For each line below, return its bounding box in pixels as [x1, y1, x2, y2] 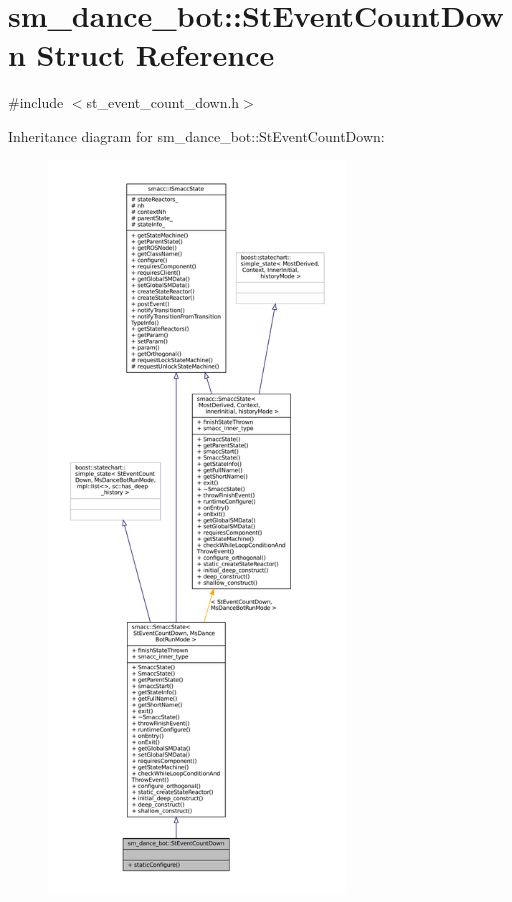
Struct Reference [36, 34, 275, 75]
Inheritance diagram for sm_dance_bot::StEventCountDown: [8, 125, 385, 146]
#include [8, 92, 64, 113]
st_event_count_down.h [86, 92, 240, 113]
